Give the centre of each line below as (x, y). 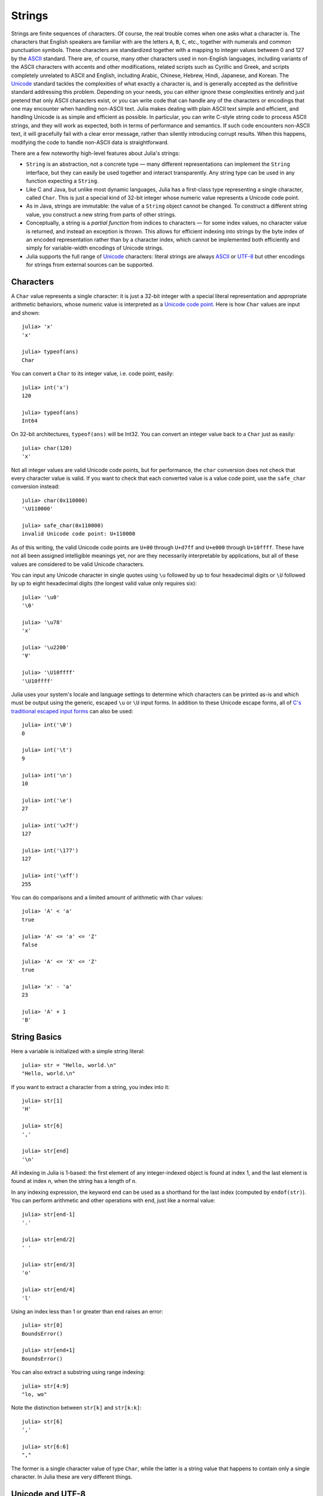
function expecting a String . (62, 181)
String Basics (36, 1037)
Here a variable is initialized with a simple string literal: (78, 1051)
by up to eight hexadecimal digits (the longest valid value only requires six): (104, 583)
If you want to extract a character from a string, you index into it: (90, 1087)
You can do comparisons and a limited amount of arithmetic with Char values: (107, 897)
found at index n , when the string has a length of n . (74, 1181)
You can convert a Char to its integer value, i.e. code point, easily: (92, 373)
